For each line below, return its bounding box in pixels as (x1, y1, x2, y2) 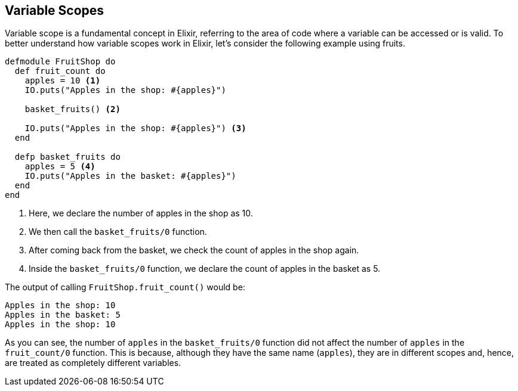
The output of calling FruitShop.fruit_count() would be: (5, 282, 245, 293)
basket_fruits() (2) (24, 104, 121, 114)
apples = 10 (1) (24, 76, 101, 86)
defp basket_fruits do (14, 152, 121, 162)
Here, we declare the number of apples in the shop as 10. (29, 208, 253, 219)
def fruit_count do (14, 66, 106, 76)
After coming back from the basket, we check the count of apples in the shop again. (29, 245, 359, 256)
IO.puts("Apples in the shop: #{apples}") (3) (24, 123, 246, 134)
